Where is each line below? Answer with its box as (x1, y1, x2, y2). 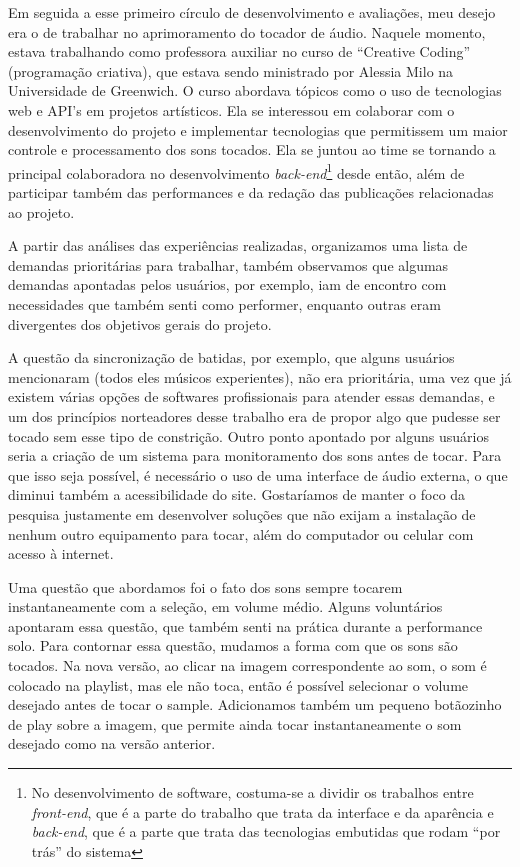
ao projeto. (8, 201, 75, 222)
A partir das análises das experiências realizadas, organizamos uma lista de (8, 235, 468, 256)
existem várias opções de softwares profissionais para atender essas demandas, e (8, 386, 495, 407)
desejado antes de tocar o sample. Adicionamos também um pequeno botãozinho (8, 694, 502, 715)
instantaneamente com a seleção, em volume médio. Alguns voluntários (8, 596, 443, 617)
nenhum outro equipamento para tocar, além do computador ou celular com (8, 523, 474, 544)
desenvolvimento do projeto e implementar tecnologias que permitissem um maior (8, 119, 508, 140)
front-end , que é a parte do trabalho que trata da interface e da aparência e (31, 801, 494, 822)
